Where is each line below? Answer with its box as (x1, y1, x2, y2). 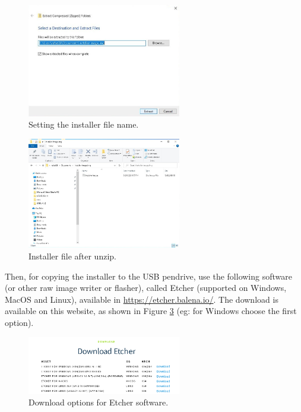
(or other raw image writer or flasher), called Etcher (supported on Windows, (5, 281, 287, 294)
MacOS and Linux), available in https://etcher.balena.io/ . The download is (5, 293, 278, 305)
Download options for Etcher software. (28, 396, 169, 408)
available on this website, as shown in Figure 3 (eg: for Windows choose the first (5, 305, 297, 317)
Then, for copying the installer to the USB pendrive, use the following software (5, 270, 292, 282)
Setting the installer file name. (28, 118, 139, 131)
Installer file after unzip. (28, 249, 116, 262)
